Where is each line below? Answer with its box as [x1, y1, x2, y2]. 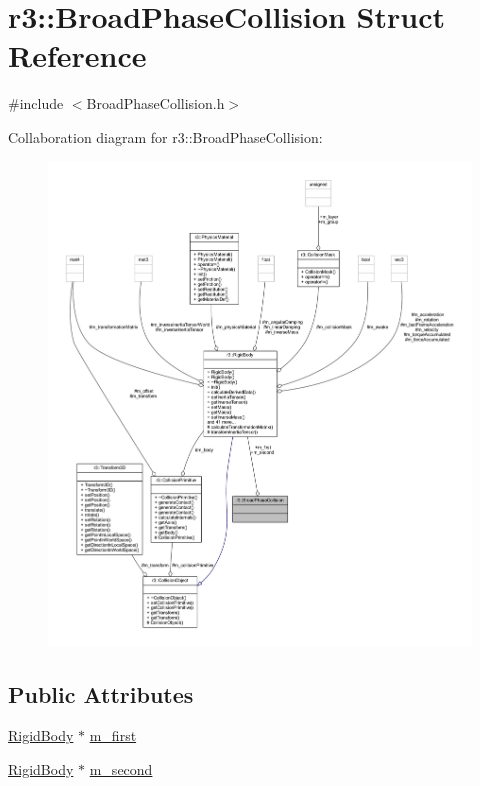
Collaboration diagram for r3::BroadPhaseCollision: [8, 126, 323, 147]
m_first [89, 725, 137, 746]
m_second [89, 758, 153, 779]
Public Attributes [8, 678, 194, 709]
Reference [8, 35, 147, 76]
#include [8, 93, 64, 114]
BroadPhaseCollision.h [86, 93, 225, 114]
